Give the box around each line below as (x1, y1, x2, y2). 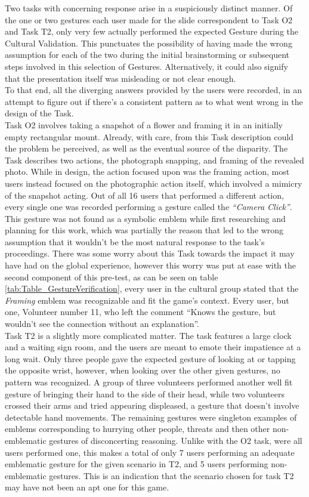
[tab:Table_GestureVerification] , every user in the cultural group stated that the (5, 282, 299, 295)
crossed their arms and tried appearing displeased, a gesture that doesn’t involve (5, 399, 299, 412)
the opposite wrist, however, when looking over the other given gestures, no (5, 364, 280, 376)
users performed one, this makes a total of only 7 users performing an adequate (5, 446, 295, 458)
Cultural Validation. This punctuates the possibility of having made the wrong (5, 36, 292, 49)
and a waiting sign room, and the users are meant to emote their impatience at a (5, 341, 301, 353)
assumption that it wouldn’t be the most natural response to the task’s (5, 235, 265, 248)
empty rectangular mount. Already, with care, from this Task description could (5, 130, 293, 143)
